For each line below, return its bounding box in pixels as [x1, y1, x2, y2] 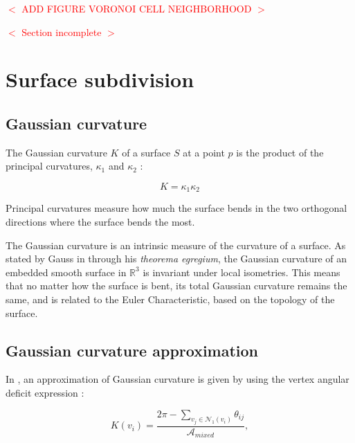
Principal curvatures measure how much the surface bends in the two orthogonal [6, 201, 347, 215]
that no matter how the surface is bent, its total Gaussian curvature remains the [6, 278, 347, 293]
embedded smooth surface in [6, 264, 127, 279]
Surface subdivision [6, 65, 194, 93]
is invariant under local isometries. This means [143, 264, 340, 279]
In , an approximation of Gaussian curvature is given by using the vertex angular [6, 372, 349, 386]
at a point [183, 145, 225, 159]
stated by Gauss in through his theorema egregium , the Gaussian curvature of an [6, 251, 347, 266]
